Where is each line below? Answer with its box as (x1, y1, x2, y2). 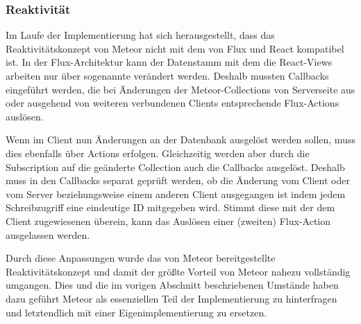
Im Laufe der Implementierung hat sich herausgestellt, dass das (6, 28, 275, 42)
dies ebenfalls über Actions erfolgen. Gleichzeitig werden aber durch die (6, 145, 310, 160)
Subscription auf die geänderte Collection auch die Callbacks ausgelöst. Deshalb (6, 159, 345, 174)
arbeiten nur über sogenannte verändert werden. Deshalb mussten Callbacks (6, 69, 329, 82)
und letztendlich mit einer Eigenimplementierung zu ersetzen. (6, 305, 267, 319)
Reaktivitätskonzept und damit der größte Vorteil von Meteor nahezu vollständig (6, 264, 351, 278)
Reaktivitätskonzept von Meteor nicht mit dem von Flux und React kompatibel (6, 41, 344, 55)
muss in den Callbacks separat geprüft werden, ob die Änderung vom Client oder (6, 173, 350, 188)
